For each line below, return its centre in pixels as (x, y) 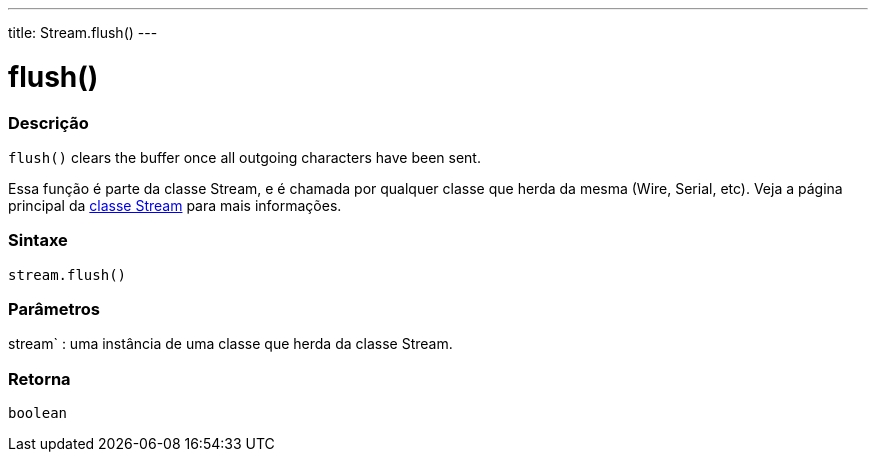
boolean (38, 413)
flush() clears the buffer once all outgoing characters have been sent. (244, 157)
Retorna (39, 378)
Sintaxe (38, 240)
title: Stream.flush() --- (83, 32)
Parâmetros (54, 309)
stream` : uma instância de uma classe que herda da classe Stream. (230, 344)
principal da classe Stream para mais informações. (175, 205)
